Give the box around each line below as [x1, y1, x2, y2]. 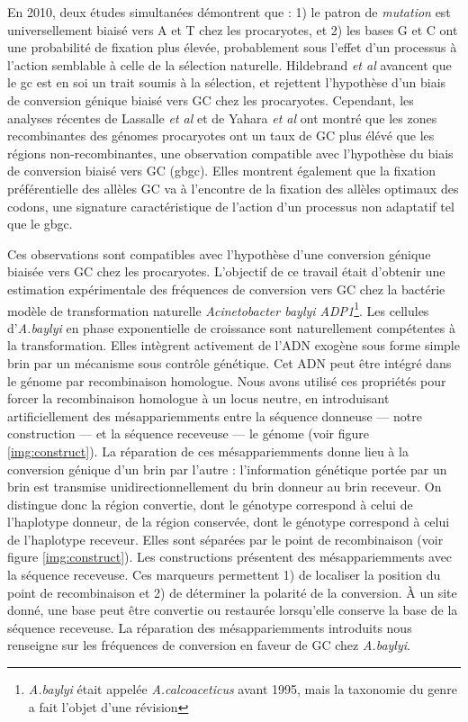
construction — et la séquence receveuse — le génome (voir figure [7, 424, 370, 443]
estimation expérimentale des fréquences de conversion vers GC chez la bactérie [7, 279, 445, 298]
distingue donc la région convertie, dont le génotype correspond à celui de [7, 494, 413, 513]
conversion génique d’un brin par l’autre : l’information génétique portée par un [7, 459, 447, 478]
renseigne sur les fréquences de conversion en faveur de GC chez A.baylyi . [7, 636, 410, 654]
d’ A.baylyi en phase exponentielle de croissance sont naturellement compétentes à [7, 318, 455, 337]
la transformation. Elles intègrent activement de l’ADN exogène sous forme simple [7, 336, 460, 355]
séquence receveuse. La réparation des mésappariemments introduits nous [7, 618, 412, 636]
